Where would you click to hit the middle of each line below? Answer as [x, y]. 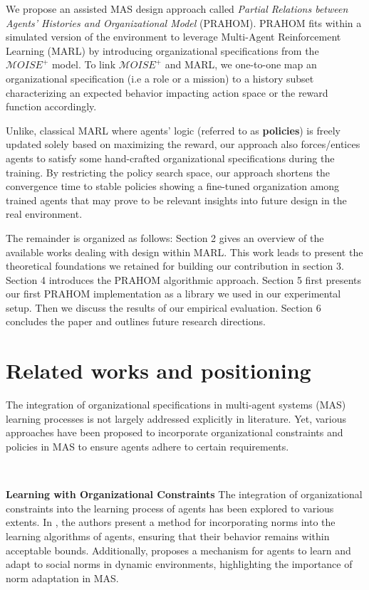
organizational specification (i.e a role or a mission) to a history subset [160, 78]
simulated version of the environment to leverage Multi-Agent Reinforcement [173, 37]
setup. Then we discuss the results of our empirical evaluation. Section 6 [163, 307]
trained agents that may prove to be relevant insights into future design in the [176, 200]
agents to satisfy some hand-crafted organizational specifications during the [170, 158]
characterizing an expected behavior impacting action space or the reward [167, 92]
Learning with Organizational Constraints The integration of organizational [184, 494]
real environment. [44, 214]
